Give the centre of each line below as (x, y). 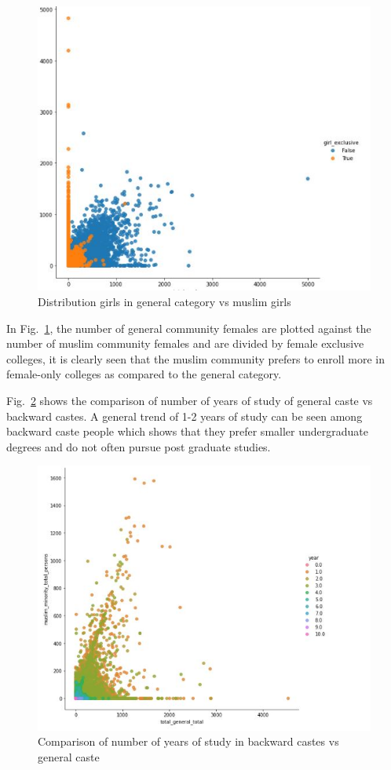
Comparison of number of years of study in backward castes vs (188, 741)
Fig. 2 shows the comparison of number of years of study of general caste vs (190, 401)
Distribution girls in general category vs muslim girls (164, 302)
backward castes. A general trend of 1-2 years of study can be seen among (185, 416)
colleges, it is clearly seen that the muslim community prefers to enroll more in (195, 358)
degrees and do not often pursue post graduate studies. (139, 446)
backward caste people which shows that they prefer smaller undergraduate (187, 431)
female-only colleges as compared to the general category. (144, 374)
